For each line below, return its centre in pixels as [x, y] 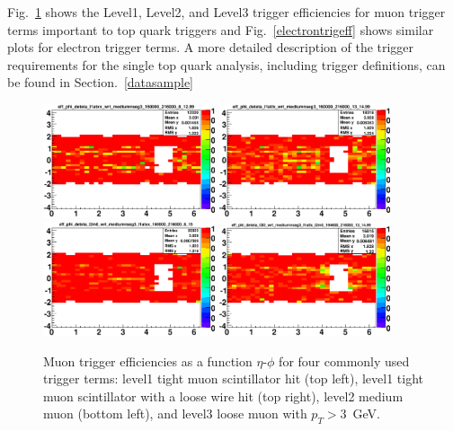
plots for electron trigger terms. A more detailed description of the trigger [211, 47]
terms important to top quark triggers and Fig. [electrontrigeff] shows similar [221, 29]
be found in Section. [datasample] [101, 82]
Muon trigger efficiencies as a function [148, 361]
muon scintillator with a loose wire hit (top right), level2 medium [223, 396]
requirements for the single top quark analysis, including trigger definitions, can [226, 64]
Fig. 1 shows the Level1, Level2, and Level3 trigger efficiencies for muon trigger [226, 12]
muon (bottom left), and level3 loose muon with [175, 413]
